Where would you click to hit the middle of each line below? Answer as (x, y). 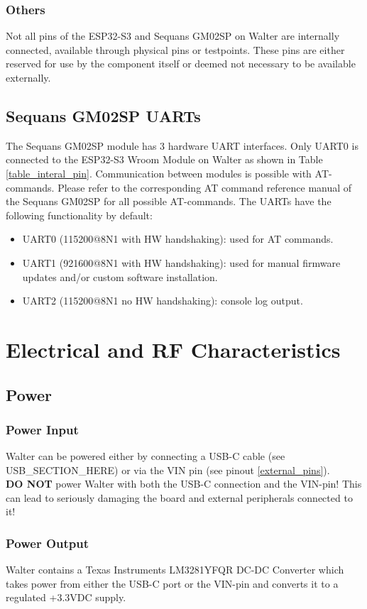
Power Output (48, 543)
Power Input (42, 429)
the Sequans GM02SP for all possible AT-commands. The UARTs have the (169, 201)
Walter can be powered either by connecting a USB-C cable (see (146, 456)
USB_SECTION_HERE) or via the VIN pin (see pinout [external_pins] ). (168, 470)
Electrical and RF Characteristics (173, 349)
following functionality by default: (79, 215)
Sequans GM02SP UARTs (103, 115)
